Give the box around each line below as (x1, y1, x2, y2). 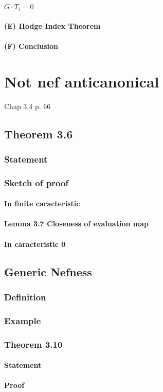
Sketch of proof (4, 176, 69, 189)
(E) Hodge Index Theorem (4, 20, 101, 31)
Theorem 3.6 (4, 126, 73, 141)
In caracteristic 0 (4, 238, 66, 249)
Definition (4, 290, 46, 303)
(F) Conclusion (4, 40, 59, 51)
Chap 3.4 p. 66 (4, 100, 51, 111)
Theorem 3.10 (4, 337, 63, 350)
